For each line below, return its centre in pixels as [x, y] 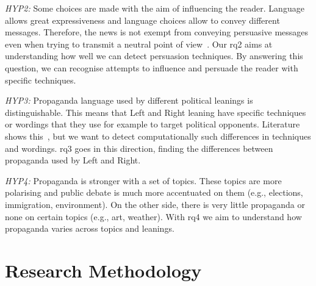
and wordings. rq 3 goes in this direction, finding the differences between [139, 148]
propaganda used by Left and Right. [73, 160]
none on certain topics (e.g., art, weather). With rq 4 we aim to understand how [153, 216]
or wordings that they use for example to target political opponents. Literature [153, 124]
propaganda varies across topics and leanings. [90, 228]
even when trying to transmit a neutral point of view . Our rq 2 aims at [139, 44]
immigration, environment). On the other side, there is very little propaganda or [155, 204]
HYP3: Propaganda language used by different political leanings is [129, 100]
